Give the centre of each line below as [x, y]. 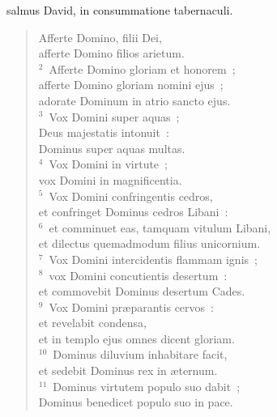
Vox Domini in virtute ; [108, 164]
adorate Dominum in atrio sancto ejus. [134, 100]
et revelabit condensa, [92, 323]
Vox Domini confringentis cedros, [131, 196]
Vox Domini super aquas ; [114, 116]
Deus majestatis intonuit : [104, 132]
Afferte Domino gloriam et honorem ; [142, 68]
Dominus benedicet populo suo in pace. [136, 402]
